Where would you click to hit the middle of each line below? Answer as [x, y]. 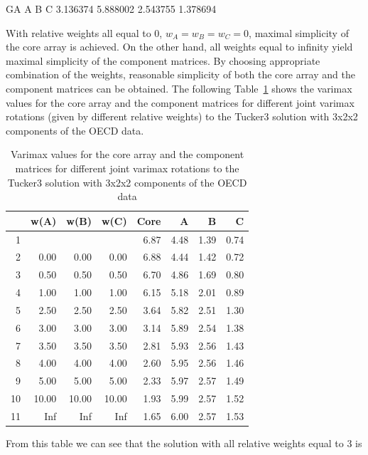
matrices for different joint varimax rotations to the [127, 168]
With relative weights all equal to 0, [84, 32]
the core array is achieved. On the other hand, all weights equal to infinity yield [179, 47]
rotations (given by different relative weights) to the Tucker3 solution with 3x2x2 [182, 116]
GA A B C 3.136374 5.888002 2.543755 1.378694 [111, 9]
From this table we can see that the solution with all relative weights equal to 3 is [184, 443]
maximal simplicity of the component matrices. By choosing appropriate [163, 60]
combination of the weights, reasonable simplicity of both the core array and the [180, 74]
